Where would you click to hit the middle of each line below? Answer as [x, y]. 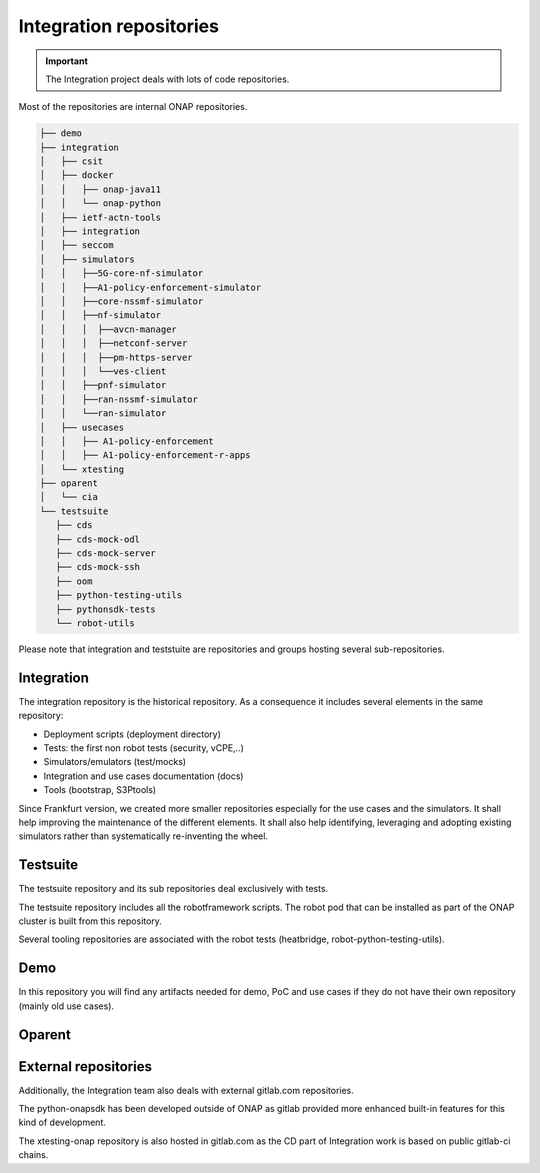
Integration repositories [119, 26]
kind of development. [62, 1122]
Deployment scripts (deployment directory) [132, 734]
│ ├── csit [71, 161]
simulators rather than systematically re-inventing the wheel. [143, 836]
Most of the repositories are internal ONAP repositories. [133, 107]
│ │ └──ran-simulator [103, 413]
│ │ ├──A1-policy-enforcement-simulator [150, 287]
